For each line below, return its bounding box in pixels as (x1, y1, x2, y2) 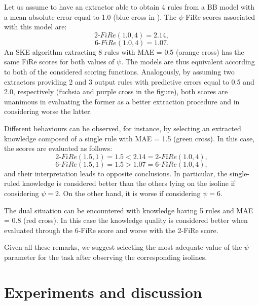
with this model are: (4, 21, 67, 32)
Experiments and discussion (4, 281, 202, 302)
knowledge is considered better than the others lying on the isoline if (22, 178, 235, 188)
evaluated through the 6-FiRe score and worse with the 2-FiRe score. (4, 224, 218, 235)
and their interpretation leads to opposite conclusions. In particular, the (4, 168, 228, 178)
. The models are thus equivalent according (121, 56, 255, 67)
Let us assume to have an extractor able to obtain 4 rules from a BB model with (4, 2, 255, 12)
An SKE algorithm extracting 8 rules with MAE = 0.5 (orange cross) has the (4, 46, 244, 57)
